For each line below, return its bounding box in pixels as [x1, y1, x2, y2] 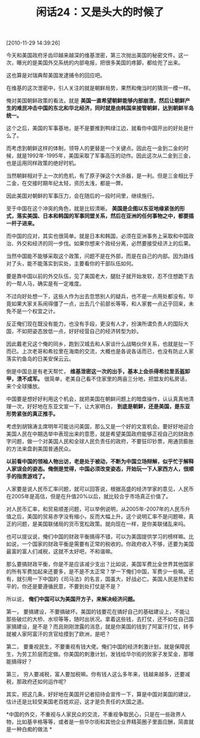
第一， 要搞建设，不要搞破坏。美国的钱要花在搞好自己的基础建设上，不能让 [6, 608, 190, 615]
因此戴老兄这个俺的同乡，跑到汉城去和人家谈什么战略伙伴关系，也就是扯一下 [6, 340, 194, 348]
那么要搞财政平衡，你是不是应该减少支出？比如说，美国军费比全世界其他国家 [6, 561, 194, 568]
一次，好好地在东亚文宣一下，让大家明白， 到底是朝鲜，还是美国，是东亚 [11, 403, 190, 410]
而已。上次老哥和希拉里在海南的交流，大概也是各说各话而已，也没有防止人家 [6, 348, 194, 355]
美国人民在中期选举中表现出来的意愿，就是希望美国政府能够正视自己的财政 [6, 430, 189, 437]
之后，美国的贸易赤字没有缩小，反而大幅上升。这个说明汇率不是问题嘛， [11, 513, 189, 520]
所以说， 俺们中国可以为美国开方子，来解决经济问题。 [6, 596, 138, 603]
